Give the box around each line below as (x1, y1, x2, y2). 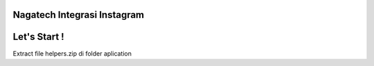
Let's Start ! (12, 31, 65, 43)
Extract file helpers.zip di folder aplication (12, 49, 132, 58)
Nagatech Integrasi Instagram (12, 9, 145, 21)
